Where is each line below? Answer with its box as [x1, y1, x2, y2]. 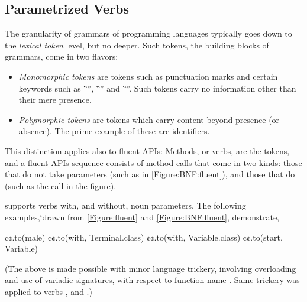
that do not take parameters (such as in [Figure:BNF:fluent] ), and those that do [5, 168, 295, 180]
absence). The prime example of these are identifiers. [18, 125, 210, 137]
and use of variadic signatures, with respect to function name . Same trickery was [5, 274, 300, 286]
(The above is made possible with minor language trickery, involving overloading [5, 262, 296, 274]
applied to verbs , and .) [5, 285, 92, 297]
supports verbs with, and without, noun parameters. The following [5, 199, 246, 212]
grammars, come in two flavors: [5, 50, 118, 63]
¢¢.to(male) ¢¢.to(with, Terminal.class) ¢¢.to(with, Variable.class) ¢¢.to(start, [5, 230, 283, 243]
